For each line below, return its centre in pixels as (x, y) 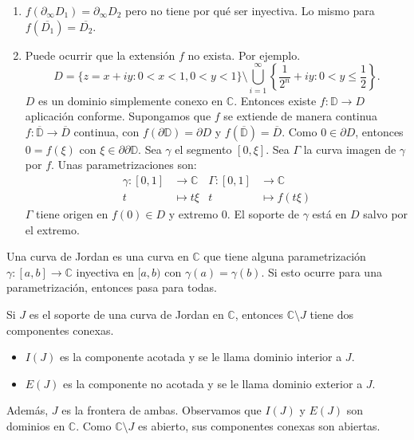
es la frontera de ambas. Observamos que (162, 410)
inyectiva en (105, 271)
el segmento (203, 149)
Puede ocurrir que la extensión (100, 55)
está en (329, 213)
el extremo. (52, 229)
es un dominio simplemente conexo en (131, 100)
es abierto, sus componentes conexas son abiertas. (259, 425)
